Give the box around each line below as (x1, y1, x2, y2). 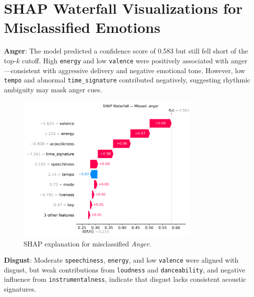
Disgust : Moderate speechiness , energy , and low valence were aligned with (4, 255, 239, 265)
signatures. (4, 284, 36, 294)
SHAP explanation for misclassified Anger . (24, 238, 152, 248)
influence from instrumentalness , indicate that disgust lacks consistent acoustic (4, 274, 246, 284)
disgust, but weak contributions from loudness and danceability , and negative (4, 264, 245, 274)
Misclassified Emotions (4, 17, 160, 37)
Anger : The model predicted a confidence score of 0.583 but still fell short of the (4, 46, 248, 56)
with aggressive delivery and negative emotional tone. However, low (43, 65, 245, 75)
